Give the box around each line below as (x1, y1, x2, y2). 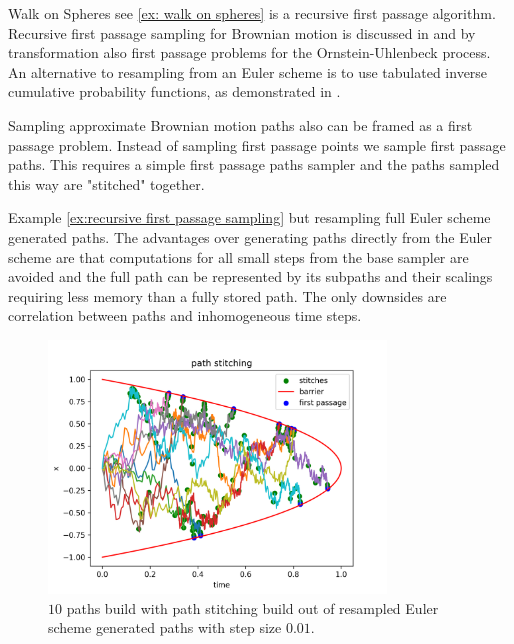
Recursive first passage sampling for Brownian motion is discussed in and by (8, 22, 476, 43)
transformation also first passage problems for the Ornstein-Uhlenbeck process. (8, 42, 491, 63)
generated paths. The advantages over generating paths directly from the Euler (8, 226, 493, 247)
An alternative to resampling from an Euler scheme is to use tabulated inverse (8, 61, 488, 82)
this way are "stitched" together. (8, 173, 205, 194)
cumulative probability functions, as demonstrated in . (8, 81, 341, 102)
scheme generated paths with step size (48, 617, 282, 638)
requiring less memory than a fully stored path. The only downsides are (8, 285, 447, 306)
